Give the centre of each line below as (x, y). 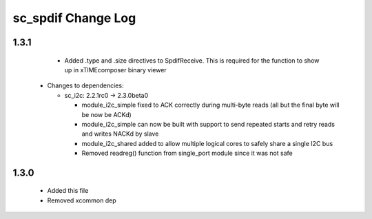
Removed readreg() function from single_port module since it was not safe (187, 153)
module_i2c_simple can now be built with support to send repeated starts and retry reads (208, 124)
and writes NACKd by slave (120, 134)
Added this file (68, 191)
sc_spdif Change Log (74, 18)
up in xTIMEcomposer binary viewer (115, 70)
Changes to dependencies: (85, 85)
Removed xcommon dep (82, 200)
